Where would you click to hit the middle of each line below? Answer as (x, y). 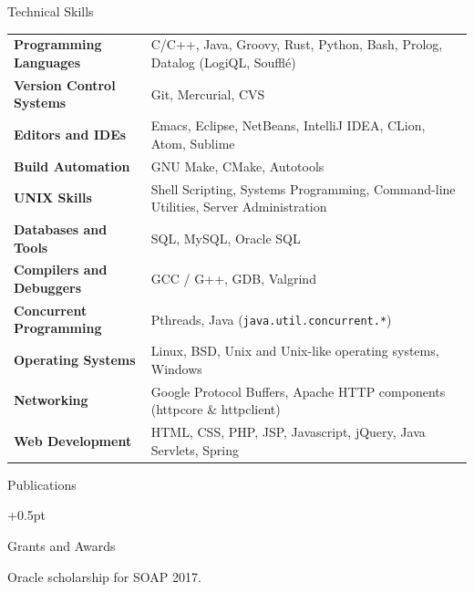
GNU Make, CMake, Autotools (237, 166)
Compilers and (61, 270)
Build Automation (72, 166)
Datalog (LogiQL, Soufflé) (223, 62)
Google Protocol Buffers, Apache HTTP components (298, 391)
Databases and (61, 228)
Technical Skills (51, 11)
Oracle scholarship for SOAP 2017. (104, 576)
